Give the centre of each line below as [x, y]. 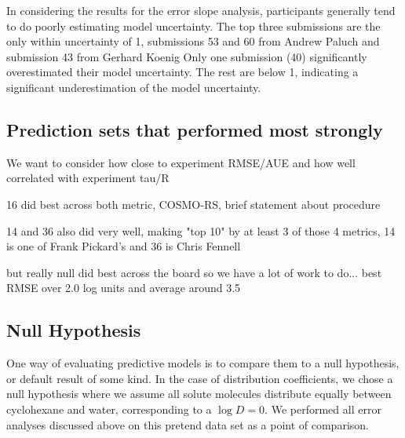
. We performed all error [323, 409]
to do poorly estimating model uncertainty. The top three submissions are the [193, 26]
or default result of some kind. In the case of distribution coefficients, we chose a [200, 378]
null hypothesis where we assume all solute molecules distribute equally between [199, 394]
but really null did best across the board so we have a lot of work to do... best [194, 272]
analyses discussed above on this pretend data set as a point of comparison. [188, 424]
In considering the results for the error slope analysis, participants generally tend [201, 10]
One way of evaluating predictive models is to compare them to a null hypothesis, [203, 363]
